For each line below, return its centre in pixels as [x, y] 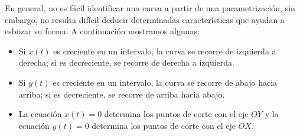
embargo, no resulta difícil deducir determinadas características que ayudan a [145, 19]
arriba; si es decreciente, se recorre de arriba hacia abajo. [122, 94]
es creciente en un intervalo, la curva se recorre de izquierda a [165, 51]
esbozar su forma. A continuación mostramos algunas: [102, 31]
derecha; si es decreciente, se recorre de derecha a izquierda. [126, 62]
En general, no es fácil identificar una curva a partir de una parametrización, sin [150, 8]
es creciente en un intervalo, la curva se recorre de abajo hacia [165, 82]
